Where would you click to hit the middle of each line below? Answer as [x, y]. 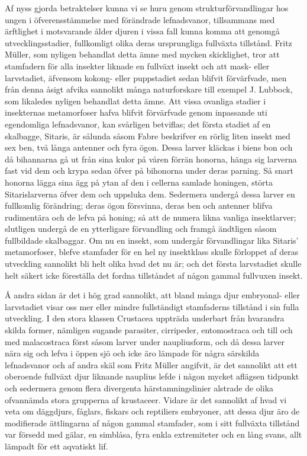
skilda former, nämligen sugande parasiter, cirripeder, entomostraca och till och [149, 330]
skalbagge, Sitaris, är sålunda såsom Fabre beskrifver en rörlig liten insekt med [148, 135]
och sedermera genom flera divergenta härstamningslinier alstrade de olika [139, 388]
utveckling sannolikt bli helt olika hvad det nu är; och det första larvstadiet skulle [153, 264]
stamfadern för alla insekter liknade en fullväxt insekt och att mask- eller [137, 66]
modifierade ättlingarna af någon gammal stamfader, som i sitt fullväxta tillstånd [152, 422]
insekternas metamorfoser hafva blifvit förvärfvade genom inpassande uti [136, 112]
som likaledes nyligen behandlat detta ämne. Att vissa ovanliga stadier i [135, 101]
